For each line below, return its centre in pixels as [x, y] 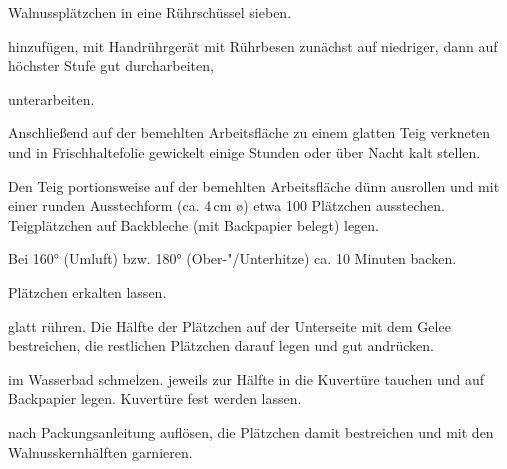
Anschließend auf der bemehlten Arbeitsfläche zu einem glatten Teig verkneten [249, 132]
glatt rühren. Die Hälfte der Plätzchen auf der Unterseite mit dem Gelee [229, 325]
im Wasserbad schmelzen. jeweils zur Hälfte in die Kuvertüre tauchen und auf [246, 378]
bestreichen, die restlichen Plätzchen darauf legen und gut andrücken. [221, 345]
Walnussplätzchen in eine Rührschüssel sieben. [150, 12]
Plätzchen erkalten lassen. [87, 291]
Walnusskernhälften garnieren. [100, 451]
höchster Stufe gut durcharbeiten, [111, 65]
